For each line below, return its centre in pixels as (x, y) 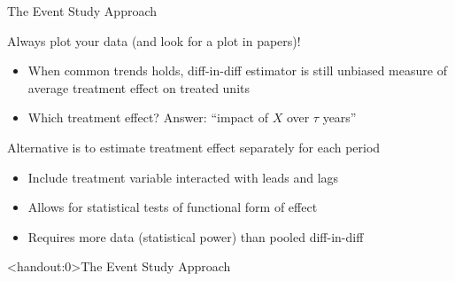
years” (339, 117)
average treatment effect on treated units (139, 87)
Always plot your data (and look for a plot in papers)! (154, 40)
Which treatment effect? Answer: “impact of (148, 117)
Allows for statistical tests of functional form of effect (173, 207)
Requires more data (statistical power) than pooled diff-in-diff (196, 236)
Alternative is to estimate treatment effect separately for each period (194, 147)
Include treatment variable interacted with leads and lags (183, 177)
